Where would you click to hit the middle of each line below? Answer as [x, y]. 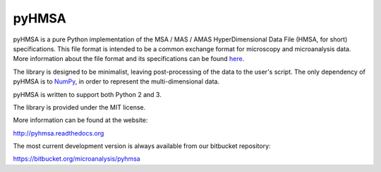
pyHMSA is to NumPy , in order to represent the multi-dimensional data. [116, 81]
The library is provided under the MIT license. [79, 107]
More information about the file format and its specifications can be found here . [129, 59]
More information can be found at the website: [80, 120]
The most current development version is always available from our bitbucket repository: [142, 146]
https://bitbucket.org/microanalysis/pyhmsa [77, 159]
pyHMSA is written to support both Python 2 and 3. [87, 94]
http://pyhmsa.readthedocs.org [59, 133]
